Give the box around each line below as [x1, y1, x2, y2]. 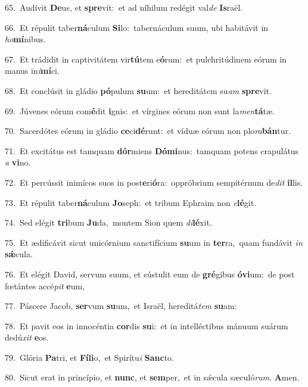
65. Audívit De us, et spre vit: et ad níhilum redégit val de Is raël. [5, 1, 243, 13]
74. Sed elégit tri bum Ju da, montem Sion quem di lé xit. [5, 216, 212, 229]
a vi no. [5, 156, 31, 168]
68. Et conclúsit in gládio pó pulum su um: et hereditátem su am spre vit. [5, 84, 272, 96]
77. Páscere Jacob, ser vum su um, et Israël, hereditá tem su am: [5, 299, 237, 312]
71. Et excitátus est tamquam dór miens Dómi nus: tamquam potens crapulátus [5, 144, 299, 157]
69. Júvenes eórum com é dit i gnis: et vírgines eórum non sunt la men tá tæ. [5, 104, 275, 117]
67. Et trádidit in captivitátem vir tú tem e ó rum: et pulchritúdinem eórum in [5, 52, 287, 65]
